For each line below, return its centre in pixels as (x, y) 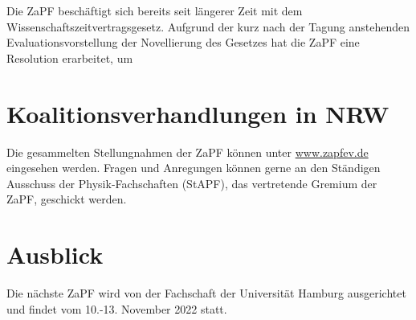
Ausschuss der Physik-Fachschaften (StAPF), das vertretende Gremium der (192, 183)
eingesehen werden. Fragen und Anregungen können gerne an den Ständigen (194, 168)
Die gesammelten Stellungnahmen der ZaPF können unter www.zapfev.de (188, 152)
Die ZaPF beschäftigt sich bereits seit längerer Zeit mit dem (155, 10)
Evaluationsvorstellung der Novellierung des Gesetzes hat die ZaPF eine (183, 42)
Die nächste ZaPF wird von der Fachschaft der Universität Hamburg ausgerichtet (206, 293)
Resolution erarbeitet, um (70, 57)
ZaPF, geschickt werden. (67, 199)
